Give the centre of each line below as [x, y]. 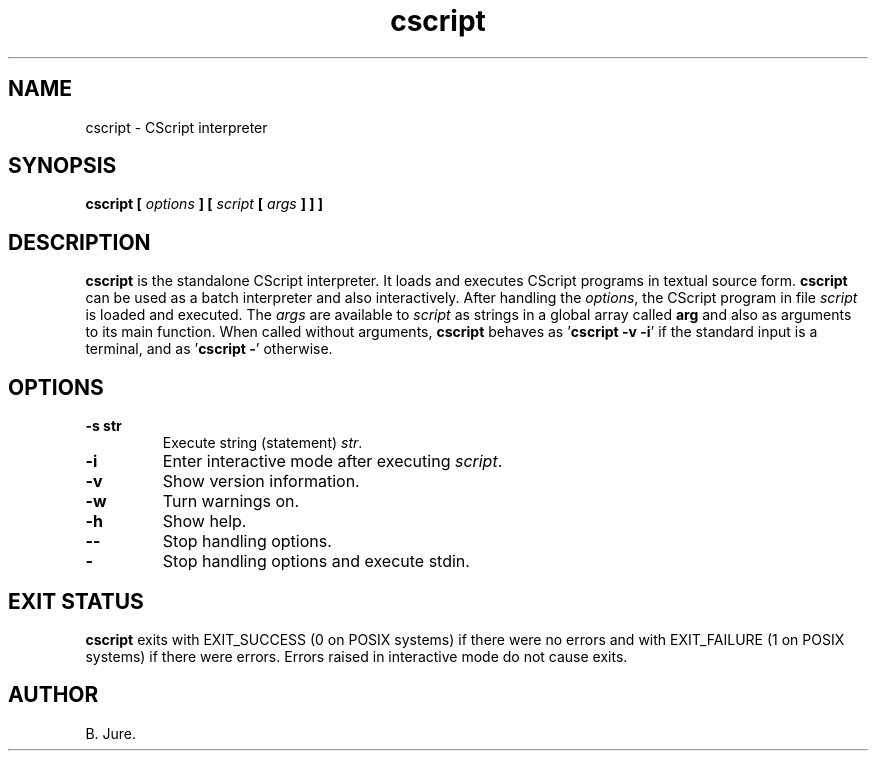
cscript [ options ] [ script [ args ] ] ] [204, 204]
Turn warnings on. [231, 501]
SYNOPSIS [62, 166]
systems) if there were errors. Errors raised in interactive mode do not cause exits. [356, 656]
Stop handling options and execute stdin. [316, 561]
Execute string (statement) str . [262, 443]
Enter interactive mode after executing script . [332, 461]
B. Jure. [111, 733]
